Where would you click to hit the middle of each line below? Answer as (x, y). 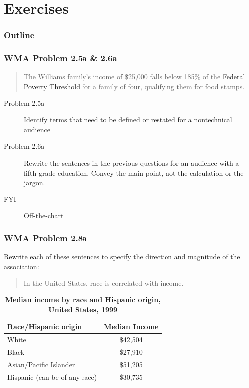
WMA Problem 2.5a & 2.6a (61, 58)
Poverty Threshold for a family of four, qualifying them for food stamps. (134, 86)
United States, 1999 (83, 309)
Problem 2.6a (24, 146)
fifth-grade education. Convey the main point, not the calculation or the (134, 172)
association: (22, 266)
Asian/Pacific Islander (41, 364)
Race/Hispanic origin (45, 327)
